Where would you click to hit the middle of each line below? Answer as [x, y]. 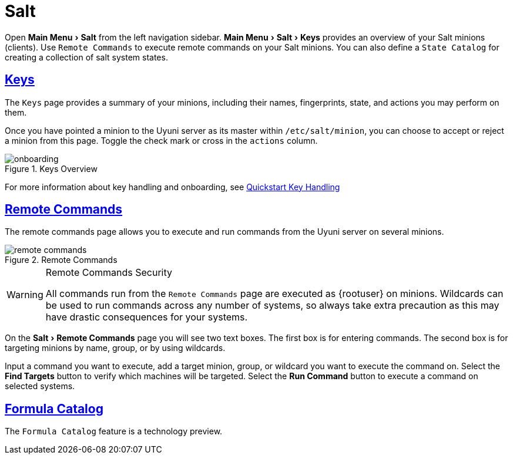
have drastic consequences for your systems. [147, 317]
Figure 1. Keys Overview [51, 168]
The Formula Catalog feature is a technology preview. [114, 431]
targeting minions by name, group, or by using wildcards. [115, 348]
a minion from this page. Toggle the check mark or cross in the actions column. [161, 140]
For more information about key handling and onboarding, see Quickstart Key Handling [172, 187]
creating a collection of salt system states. [86, 57]
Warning [25, 295]
